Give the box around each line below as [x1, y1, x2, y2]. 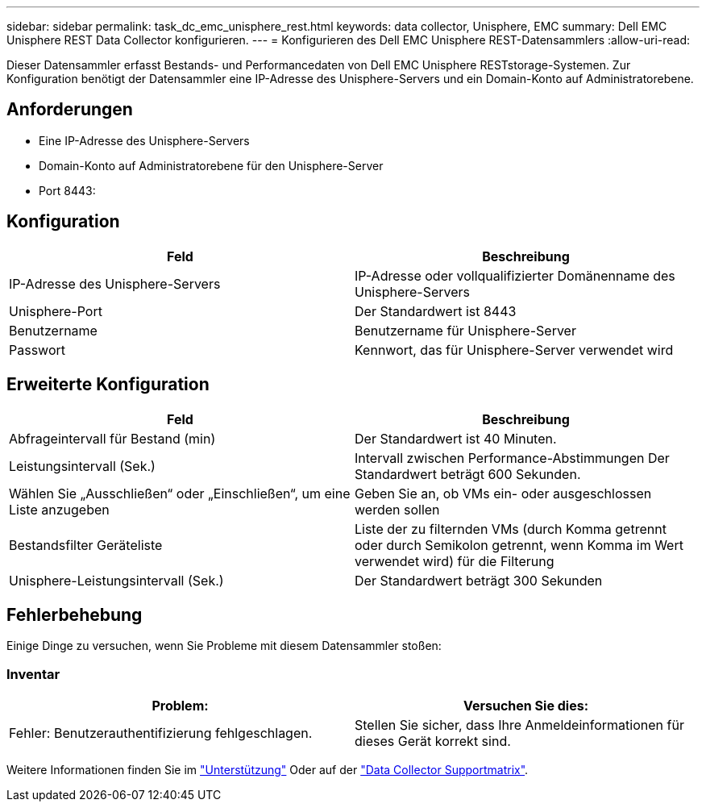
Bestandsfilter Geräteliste [9, 536, 163, 553]
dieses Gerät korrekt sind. [355, 733, 511, 750]
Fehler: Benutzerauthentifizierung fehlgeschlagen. [9, 725, 313, 742]
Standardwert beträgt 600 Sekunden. [355, 465, 581, 482]
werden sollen [355, 501, 440, 518]
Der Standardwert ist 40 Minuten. [355, 430, 557, 447]
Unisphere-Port [9, 302, 102, 319]
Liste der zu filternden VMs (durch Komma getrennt [355, 520, 667, 537]
